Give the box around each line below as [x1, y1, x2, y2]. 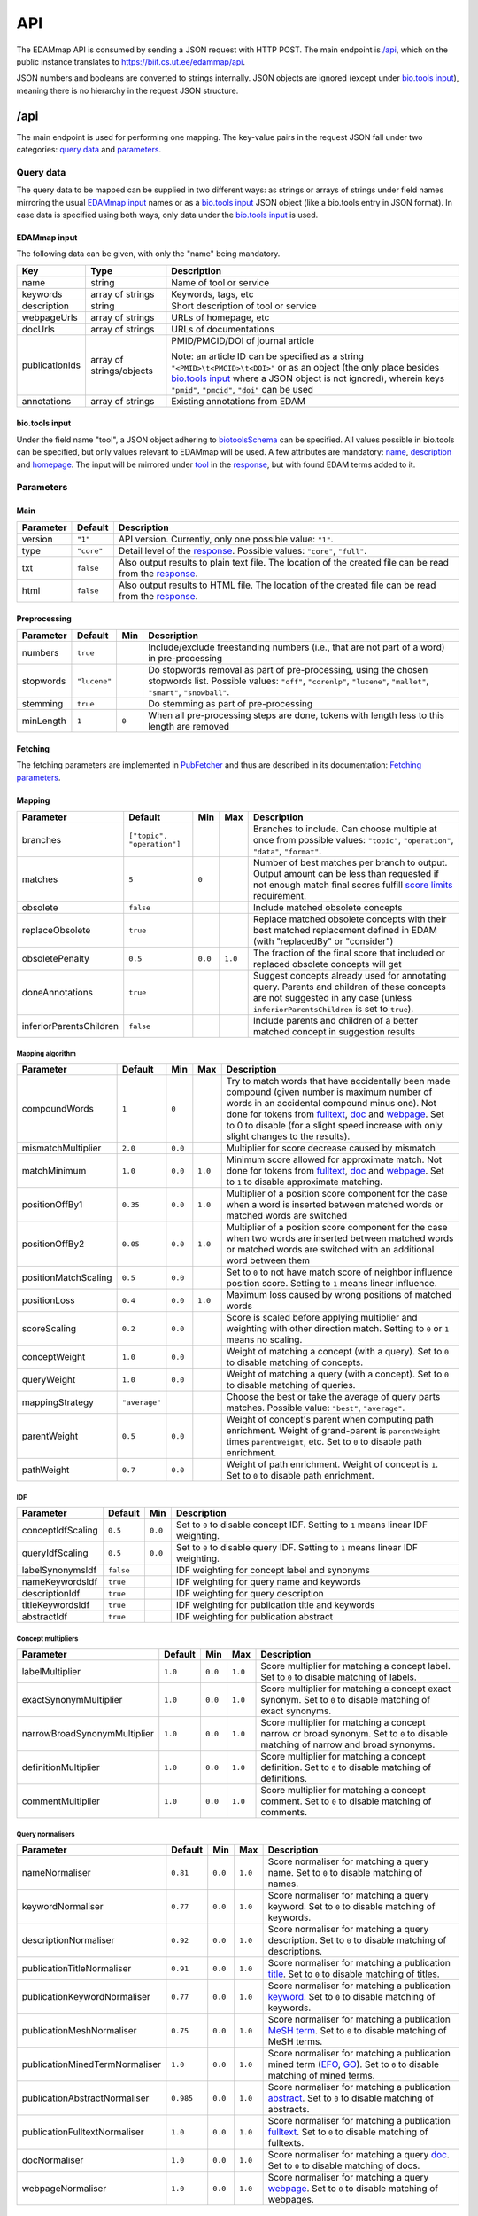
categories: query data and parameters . [16, 144, 162, 155]
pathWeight [21, 1463, 70, 1476]
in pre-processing [147, 652, 223, 665]
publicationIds [21, 359, 81, 371]
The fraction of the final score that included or [252, 947, 446, 959]
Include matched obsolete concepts [252, 901, 403, 914]
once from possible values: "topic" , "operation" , [252, 834, 454, 847]
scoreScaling [21, 1323, 77, 1335]
